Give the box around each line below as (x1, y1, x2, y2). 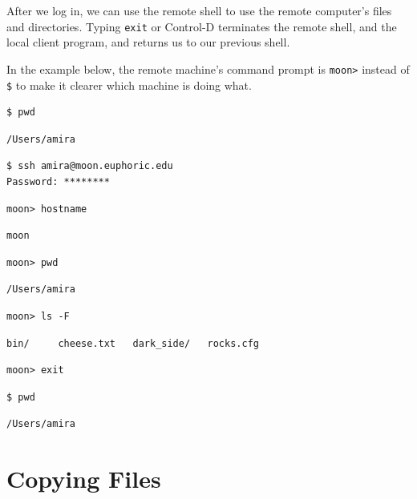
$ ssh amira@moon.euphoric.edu (6, 160, 173, 172)
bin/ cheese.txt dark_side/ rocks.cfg (6, 337, 259, 349)
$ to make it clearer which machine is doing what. (6, 76, 252, 93)
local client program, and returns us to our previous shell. (6, 34, 290, 50)
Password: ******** (6, 175, 110, 187)
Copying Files (6, 462, 161, 495)
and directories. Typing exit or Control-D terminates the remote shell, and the (6, 18, 397, 34)
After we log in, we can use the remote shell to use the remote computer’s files (6, 2, 392, 18)
